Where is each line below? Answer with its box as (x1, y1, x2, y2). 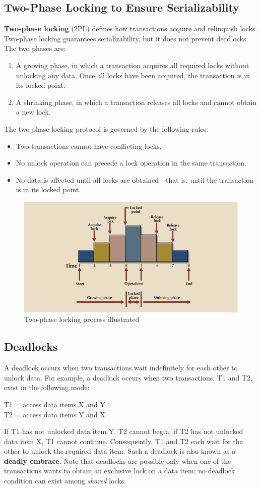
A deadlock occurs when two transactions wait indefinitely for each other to (4, 362, 238, 373)
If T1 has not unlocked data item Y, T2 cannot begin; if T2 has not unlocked (4, 426, 243, 437)
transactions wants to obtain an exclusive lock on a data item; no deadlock (4, 465, 235, 476)
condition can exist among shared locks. (4, 475, 126, 486)
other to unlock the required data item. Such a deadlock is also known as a (4, 446, 236, 456)
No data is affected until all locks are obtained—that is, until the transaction (16, 174, 254, 185)
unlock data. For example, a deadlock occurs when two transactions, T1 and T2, (4, 372, 252, 383)
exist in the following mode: (4, 382, 90, 393)
